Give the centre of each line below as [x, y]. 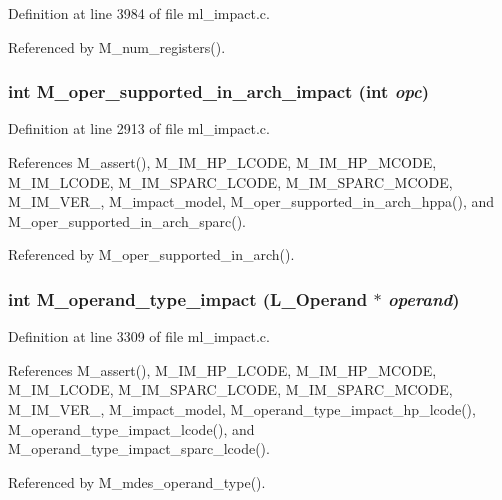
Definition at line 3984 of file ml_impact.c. [139, 13]
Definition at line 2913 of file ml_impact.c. [139, 128]
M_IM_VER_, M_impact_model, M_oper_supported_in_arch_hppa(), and [251, 201]
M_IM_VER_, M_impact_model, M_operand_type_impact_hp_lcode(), [242, 408]
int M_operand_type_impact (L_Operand [188, 298]
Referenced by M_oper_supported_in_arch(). [151, 254]
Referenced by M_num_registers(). [117, 46]
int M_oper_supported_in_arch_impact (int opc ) [219, 91]
